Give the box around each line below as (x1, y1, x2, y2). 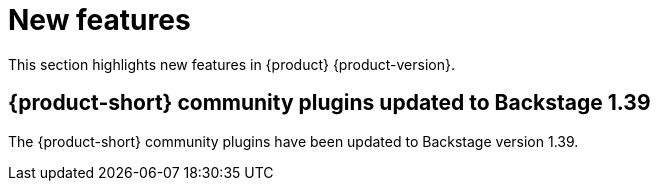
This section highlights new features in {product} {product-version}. (8, 55, 455, 73)
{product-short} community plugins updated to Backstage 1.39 (8, 90, 651, 116)
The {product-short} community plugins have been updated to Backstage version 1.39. (8, 132, 579, 150)
